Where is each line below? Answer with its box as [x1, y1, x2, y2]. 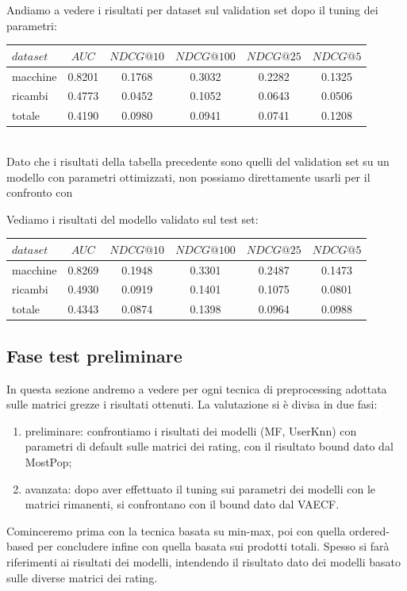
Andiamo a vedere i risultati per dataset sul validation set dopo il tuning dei [6, 2, 378, 17]
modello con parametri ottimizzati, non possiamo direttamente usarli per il [6, 168, 371, 185]
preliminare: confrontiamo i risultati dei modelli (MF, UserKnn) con [25, 422, 357, 439]
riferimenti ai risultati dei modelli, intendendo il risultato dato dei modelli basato [6, 553, 401, 570]
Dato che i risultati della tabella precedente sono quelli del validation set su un [6, 152, 390, 169]
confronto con [6, 184, 73, 201]
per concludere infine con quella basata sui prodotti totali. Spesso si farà [36, 538, 390, 555]
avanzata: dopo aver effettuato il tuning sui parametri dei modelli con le [25, 480, 375, 497]
